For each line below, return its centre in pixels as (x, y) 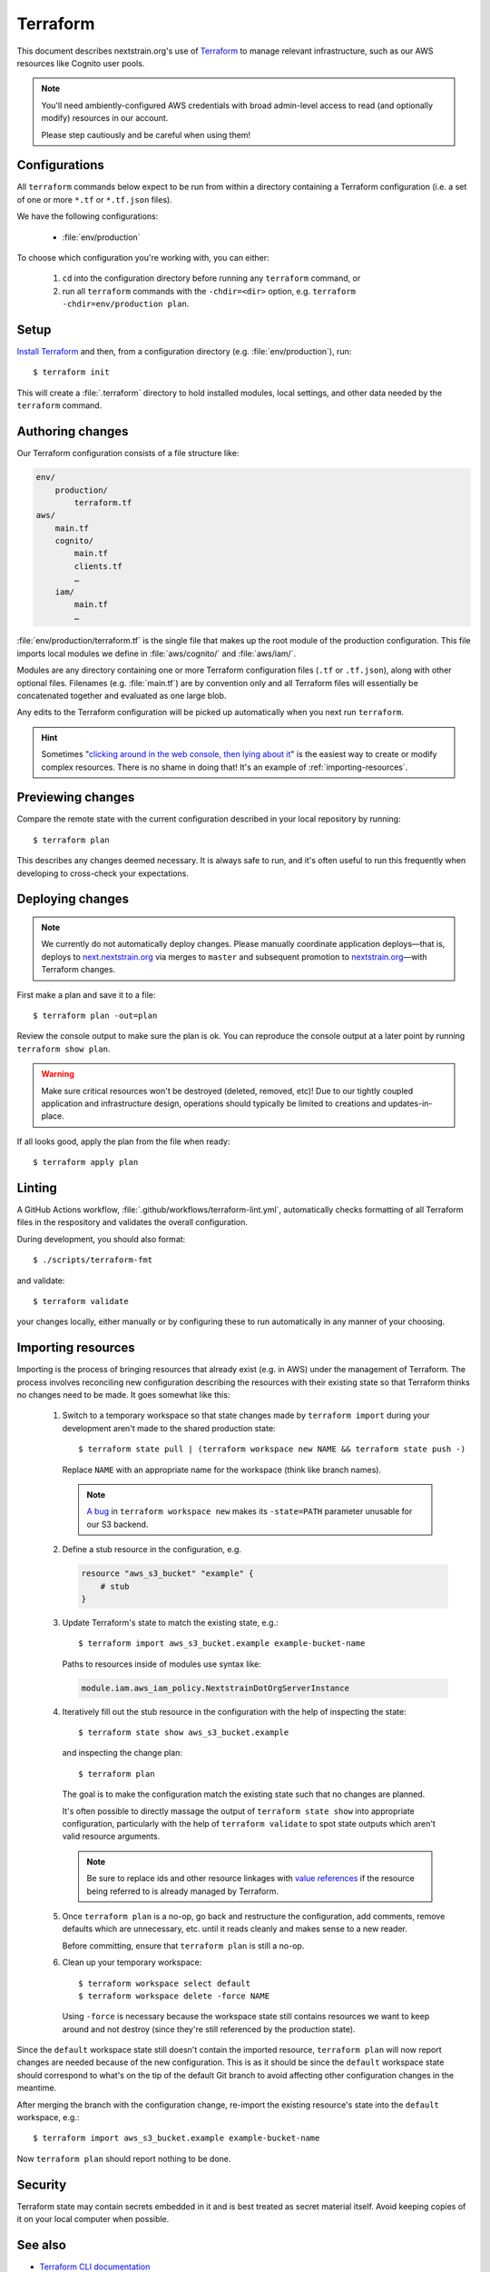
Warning (58, 1074)
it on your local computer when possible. (93, 2219)
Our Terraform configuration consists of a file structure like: (128, 453)
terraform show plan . (64, 1049)
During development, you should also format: (101, 1239)
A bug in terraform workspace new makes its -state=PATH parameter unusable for (250, 1511)
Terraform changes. (78, 970)
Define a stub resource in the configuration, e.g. (152, 1550)
